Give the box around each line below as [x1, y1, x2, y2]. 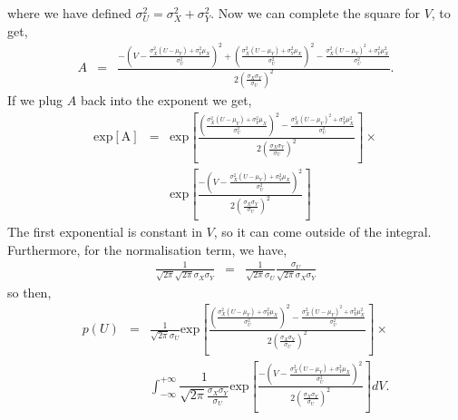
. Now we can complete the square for [210, 4, 420, 22]
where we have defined [7, 4, 132, 22]
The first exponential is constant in [7, 222, 202, 241]
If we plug [7, 90, 63, 109]
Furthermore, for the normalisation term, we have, [7, 239, 287, 259]
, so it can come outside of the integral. [213, 222, 432, 241]
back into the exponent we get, [80, 90, 252, 109]
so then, [7, 282, 52, 301]
